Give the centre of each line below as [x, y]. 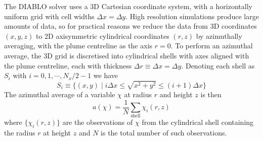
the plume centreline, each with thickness [68, 65]
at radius [138, 94]
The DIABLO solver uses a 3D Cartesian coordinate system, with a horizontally [128, 6]
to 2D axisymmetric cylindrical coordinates [103, 36]
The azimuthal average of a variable [60, 94]
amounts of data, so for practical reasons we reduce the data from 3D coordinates [130, 26]
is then [211, 94]
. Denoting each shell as [218, 65]
